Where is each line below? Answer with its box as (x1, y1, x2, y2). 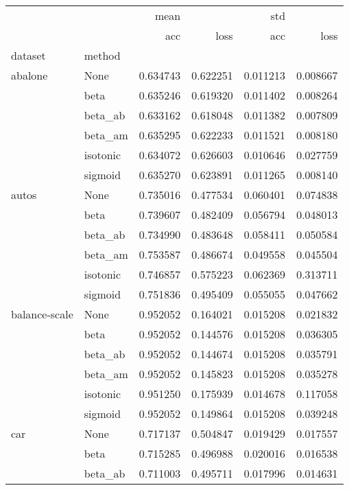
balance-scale (11, 306, 73, 322)
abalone (11, 67, 48, 83)
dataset (11, 47, 46, 63)
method (84, 47, 121, 63)
